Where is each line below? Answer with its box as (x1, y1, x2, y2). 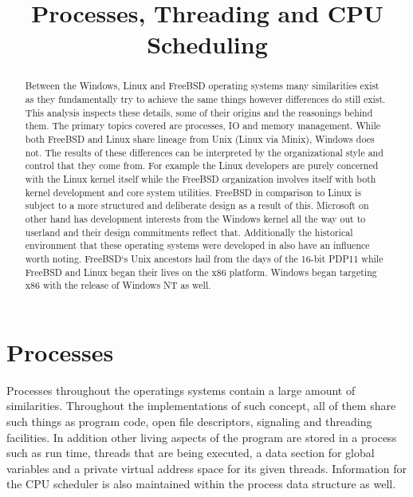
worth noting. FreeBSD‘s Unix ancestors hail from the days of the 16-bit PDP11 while (25, 251, 383, 265)
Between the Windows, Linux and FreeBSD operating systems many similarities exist (25, 79, 380, 93)
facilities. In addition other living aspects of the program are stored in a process (6, 428, 397, 445)
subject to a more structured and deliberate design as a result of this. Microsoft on (25, 199, 369, 212)
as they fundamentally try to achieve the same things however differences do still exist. (25, 93, 386, 106)
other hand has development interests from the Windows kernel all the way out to (25, 211, 366, 225)
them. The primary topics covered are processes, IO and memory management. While (25, 119, 381, 132)
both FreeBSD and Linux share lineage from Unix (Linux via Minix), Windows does (25, 132, 375, 145)
